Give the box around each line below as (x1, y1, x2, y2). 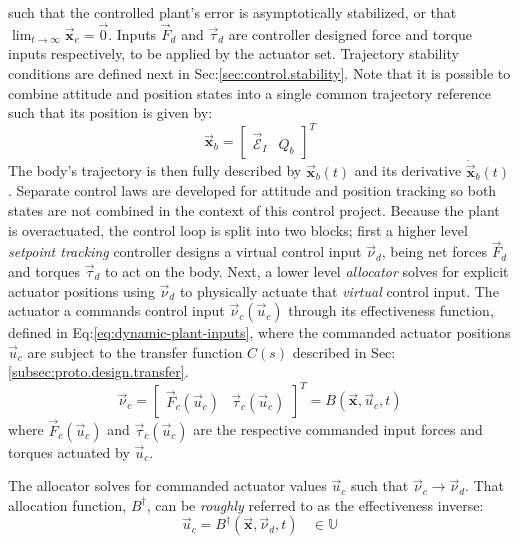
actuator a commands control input (8, 300, 225, 321)
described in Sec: (292, 341, 396, 362)
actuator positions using (8, 280, 155, 301)
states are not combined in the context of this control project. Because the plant (8, 199, 500, 220)
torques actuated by (8, 441, 130, 462)
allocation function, (8, 494, 127, 515)
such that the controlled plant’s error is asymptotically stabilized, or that (8, 2, 457, 22)
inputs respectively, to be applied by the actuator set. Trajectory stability (8, 43, 459, 64)
